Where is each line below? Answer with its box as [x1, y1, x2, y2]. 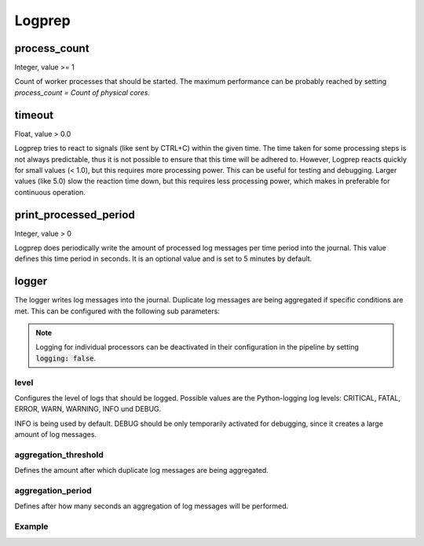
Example [14, 521, 49, 532]
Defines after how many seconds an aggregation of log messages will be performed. [14, 501, 289, 511]
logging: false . [35, 354, 97, 363]
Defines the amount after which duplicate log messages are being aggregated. [14, 466, 269, 475]
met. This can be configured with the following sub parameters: [14, 306, 220, 316]
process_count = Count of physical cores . [14, 87, 151, 97]
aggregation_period [14, 486, 92, 497]
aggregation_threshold [14, 449, 104, 460]
